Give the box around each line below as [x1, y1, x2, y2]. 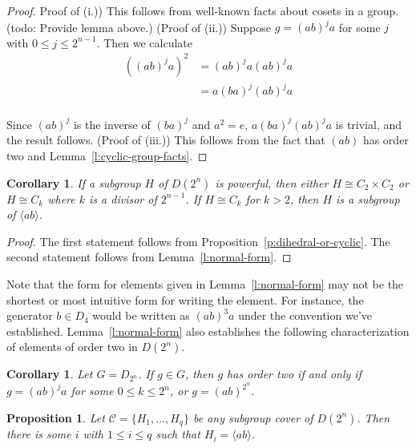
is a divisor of [89, 190, 157, 207]
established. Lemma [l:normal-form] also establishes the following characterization [6, 322, 410, 339]
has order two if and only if [227, 365, 361, 382]
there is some [6, 426, 71, 442]
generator [6, 307, 53, 324]
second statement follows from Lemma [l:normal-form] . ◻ [6, 248, 292, 265]
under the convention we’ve [238, 307, 372, 324]
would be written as [92, 307, 190, 324]
